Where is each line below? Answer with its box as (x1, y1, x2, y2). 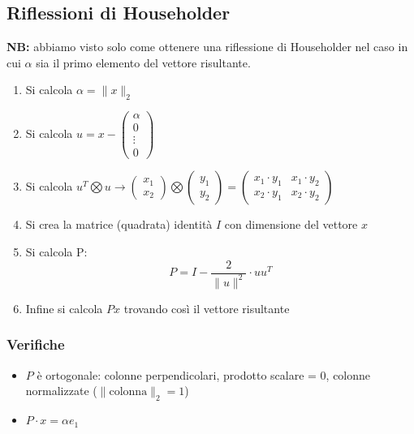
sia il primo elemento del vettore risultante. (36, 54, 251, 71)
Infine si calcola (25, 299, 103, 316)
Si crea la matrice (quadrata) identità (25, 216, 213, 233)
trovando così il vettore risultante (123, 299, 290, 316)
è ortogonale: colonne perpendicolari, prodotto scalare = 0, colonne (37, 366, 371, 383)
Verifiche (6, 334, 65, 355)
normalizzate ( (25, 382, 97, 399)
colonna (109, 386, 148, 398)
